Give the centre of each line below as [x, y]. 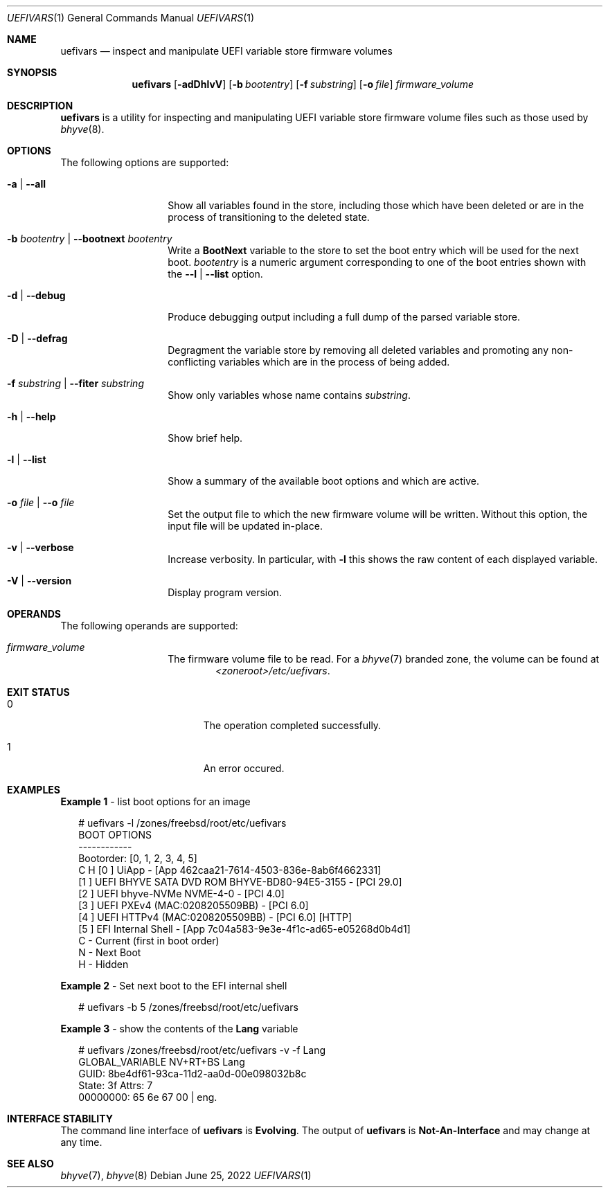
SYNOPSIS [32, 72]
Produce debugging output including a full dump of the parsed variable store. [344, 317]
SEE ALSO [30, 1164]
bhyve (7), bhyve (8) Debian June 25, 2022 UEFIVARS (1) [186, 1175]
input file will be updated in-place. [245, 526]
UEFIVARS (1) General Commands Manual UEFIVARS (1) [131, 18]
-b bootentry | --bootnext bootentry [90, 239]
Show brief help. [205, 438]
